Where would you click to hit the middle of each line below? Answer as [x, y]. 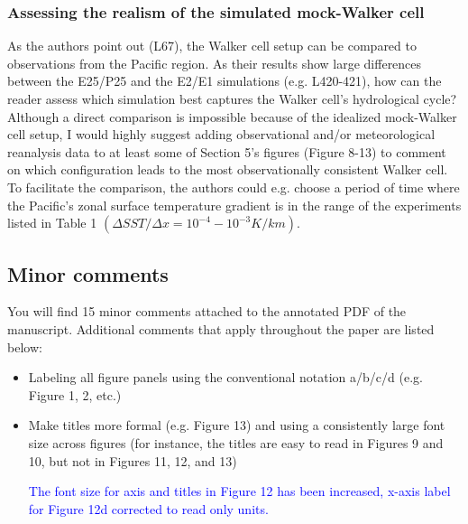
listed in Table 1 [52, 223]
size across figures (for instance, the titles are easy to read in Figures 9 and [236, 442]
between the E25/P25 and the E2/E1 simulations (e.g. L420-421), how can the [225, 81]
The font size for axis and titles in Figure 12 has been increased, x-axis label [239, 491]
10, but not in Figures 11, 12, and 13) [133, 460]
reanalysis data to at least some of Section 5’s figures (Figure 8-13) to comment [227, 151]
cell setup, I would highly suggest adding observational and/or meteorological [221, 134]
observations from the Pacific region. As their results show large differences [215, 63]
